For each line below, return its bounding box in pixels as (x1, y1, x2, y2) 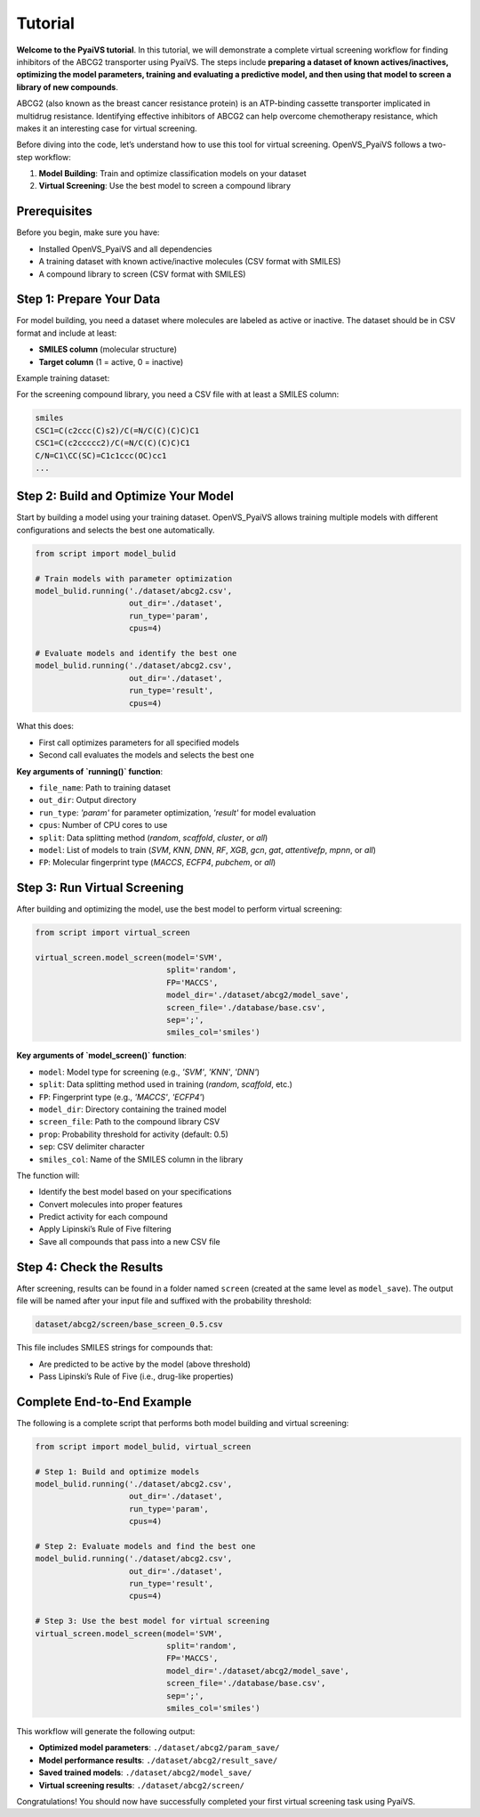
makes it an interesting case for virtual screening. (16, 123, 197, 134)
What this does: (16, 721, 75, 732)
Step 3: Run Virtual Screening (16, 880, 184, 896)
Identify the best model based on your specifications (38, 1187, 232, 1197)
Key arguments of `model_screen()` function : (16, 1050, 187, 1061)
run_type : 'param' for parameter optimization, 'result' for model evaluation (38, 807, 316, 818)
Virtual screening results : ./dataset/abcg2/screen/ (38, 1780, 244, 1790)
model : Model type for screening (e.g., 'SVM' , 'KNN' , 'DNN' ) (38, 1067, 260, 1077)
